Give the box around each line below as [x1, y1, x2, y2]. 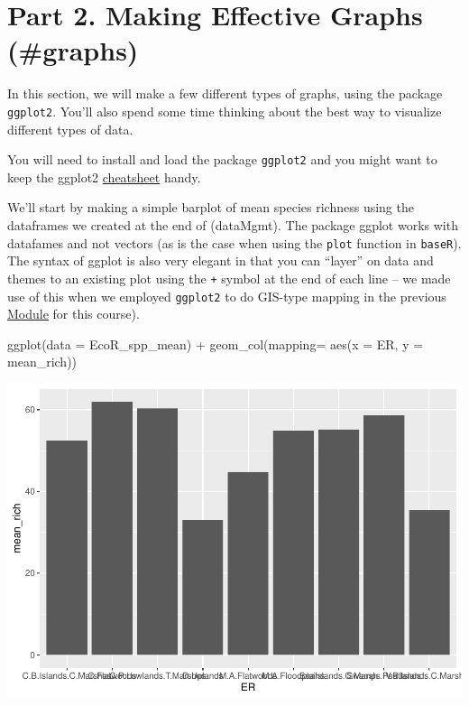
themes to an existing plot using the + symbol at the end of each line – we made [7, 268, 451, 287]
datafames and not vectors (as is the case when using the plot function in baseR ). [7, 233, 462, 252]
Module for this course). [7, 304, 140, 323]
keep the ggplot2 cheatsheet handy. [7, 167, 201, 186]
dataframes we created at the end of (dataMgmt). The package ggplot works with [7, 216, 458, 234]
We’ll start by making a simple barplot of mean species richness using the [7, 198, 414, 217]
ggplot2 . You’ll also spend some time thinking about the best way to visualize [7, 101, 442, 120]
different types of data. [7, 119, 133, 138]
